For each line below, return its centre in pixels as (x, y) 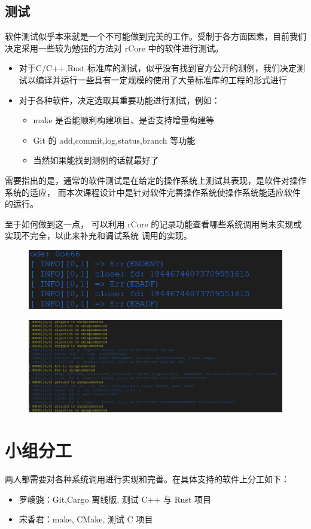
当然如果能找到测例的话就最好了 (96, 160)
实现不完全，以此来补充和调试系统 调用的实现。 (98, 235)
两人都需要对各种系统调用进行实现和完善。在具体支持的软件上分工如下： (147, 479)
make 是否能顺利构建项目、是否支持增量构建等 (124, 120)
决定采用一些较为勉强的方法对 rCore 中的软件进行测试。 (114, 48)
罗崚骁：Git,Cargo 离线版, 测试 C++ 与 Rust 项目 (115, 499)
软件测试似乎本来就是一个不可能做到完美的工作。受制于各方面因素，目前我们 (155, 36)
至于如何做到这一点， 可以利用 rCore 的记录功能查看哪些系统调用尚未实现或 (153, 224)
